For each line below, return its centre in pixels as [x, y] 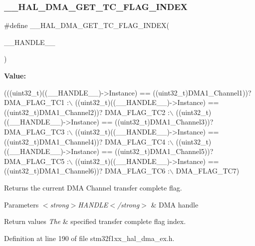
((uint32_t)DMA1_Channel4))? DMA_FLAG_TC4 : [87, 141]
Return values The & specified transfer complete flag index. [95, 221]
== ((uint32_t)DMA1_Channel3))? [157, 122]
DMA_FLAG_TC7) [208, 171]
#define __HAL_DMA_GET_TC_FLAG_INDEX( [87, 25]
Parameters [21, 204]
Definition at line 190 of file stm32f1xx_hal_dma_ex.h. [89, 238]
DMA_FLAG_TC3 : [36, 131]
